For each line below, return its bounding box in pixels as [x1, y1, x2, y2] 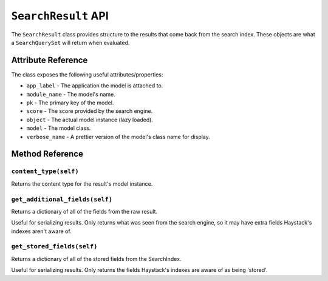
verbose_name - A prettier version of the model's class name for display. [26, 133, 211, 140]
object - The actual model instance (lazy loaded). [26, 116, 153, 123]
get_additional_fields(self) [11, 195, 112, 203]
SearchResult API [11, 9, 109, 22]
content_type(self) [11, 168, 79, 175]
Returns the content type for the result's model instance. [11, 180, 153, 188]
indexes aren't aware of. [11, 228, 72, 235]
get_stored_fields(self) [11, 243, 98, 251]
